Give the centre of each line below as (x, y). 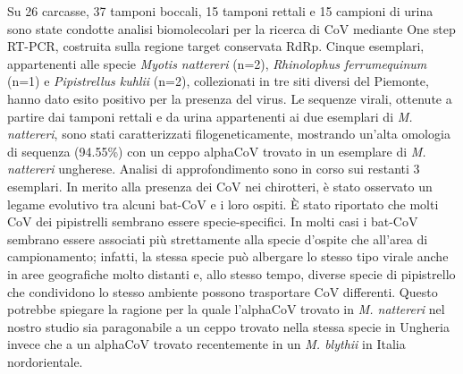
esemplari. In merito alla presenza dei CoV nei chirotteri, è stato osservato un (220, 186)
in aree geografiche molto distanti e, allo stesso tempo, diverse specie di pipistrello (231, 273)
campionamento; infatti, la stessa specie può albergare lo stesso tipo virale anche (228, 256)
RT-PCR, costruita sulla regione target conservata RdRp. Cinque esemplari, (216, 46)
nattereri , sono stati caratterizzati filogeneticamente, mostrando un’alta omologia (229, 134)
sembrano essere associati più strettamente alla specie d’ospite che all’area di (218, 238)
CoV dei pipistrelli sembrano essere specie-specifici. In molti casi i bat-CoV (213, 221)
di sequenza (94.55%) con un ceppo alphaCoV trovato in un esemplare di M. (217, 151)
